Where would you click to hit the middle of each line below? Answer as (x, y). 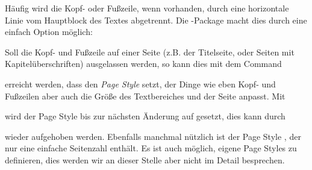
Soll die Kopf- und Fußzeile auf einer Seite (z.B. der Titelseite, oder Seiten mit (150, 52)
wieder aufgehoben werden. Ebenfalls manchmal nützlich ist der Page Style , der (153, 136)
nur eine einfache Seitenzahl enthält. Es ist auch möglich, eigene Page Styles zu (151, 148)
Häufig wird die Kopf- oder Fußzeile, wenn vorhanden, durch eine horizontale (147, 8)
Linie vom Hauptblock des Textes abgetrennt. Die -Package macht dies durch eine (156, 20)
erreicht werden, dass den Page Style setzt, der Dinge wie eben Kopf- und (140, 83)
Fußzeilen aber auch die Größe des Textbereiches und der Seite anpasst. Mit (145, 96)
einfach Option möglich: (49, 32)
